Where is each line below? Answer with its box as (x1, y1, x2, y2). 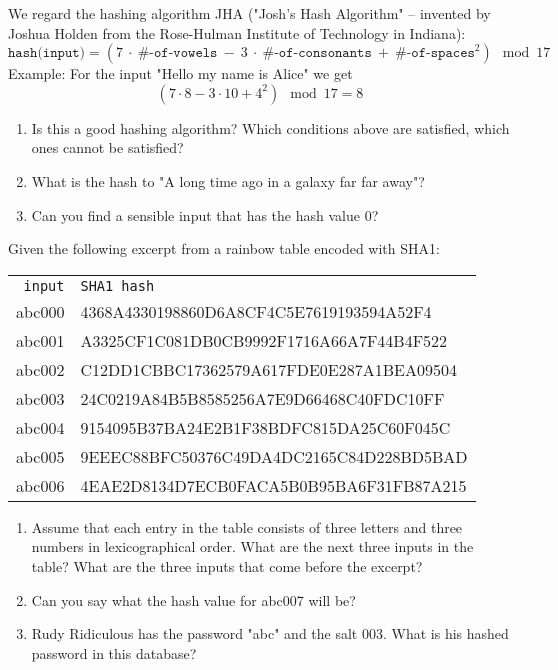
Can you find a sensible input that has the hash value (31, 204, 360, 225)
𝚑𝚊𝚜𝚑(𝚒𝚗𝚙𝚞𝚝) (8, 46, 86, 61)
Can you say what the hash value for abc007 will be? (31, 589, 356, 610)
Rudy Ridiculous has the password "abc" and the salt (31, 623, 358, 644)
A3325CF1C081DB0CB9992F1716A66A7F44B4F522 (80, 328, 448, 352)
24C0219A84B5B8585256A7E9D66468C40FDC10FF (80, 386, 445, 410)
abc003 (16, 386, 65, 410)
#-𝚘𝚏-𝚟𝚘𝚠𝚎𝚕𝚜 (137, 46, 218, 61)
